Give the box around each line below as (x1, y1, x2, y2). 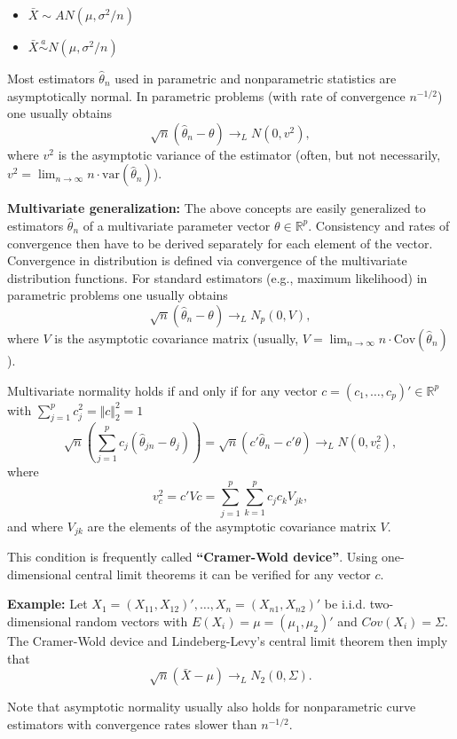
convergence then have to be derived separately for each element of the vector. (7, 233, 433, 252)
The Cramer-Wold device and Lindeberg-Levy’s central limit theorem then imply (7, 632, 448, 649)
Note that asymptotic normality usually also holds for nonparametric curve (7, 697, 416, 716)
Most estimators (7, 69, 95, 87)
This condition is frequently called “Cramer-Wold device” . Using (7, 547, 378, 566)
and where (7, 516, 64, 535)
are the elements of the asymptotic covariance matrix (87, 516, 376, 535)
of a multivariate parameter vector (83, 216, 271, 234)
